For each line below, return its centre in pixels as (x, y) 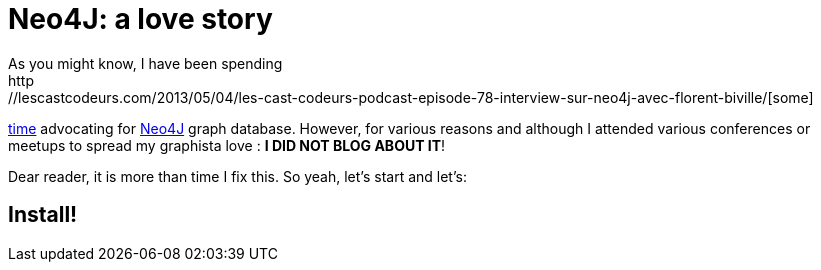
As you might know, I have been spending (145, 63)
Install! (43, 215)
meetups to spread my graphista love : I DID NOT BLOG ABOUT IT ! (227, 145)
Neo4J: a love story (140, 19)
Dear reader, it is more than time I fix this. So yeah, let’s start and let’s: (237, 176)
